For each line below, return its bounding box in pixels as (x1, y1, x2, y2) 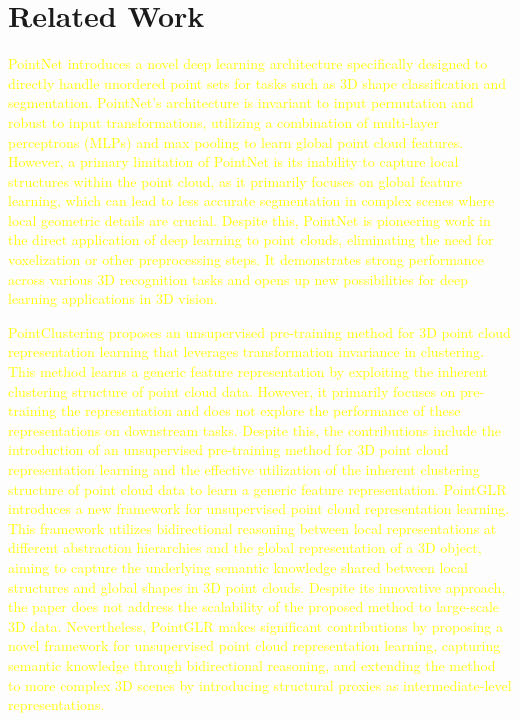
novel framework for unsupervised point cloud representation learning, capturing (8, 635, 501, 656)
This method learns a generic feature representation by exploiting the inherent (8, 361, 488, 382)
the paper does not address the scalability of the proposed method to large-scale (8, 596, 499, 617)
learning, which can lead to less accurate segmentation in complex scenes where (8, 190, 495, 211)
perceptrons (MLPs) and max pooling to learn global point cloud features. (8, 131, 464, 152)
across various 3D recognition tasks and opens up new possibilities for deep (8, 268, 468, 289)
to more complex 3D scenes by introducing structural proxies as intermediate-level (8, 674, 512, 695)
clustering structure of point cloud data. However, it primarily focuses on (8, 380, 456, 401)
